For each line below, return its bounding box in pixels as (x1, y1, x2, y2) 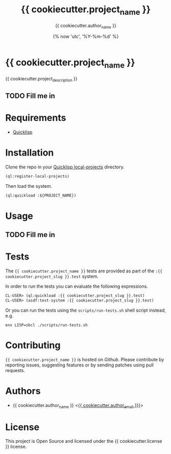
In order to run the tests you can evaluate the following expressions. (5, 283, 148, 289)
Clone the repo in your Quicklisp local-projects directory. (5, 164, 125, 170)
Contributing (5, 339, 61, 351)
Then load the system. (5, 183, 53, 189)
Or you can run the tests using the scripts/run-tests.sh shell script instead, (5, 307, 166, 313)
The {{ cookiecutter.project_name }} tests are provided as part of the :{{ (5, 268, 163, 274)
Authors (5, 385, 41, 397)
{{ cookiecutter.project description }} (5, 75, 78, 83)
